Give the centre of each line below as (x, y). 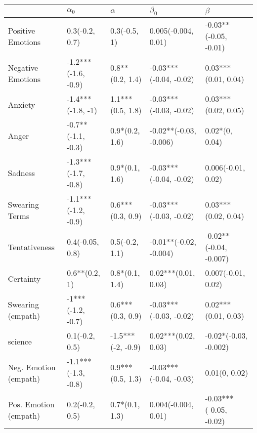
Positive (21, 30)
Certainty (24, 278)
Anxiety (22, 104)
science (20, 341)
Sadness (21, 173)
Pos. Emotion (31, 404)
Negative (23, 67)
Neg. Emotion (32, 367)
